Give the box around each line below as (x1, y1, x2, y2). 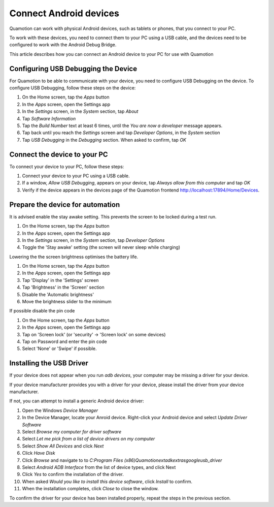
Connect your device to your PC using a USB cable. (22, 173, 130, 179)
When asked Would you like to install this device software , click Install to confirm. (22, 478, 193, 485)
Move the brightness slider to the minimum (22, 299, 112, 305)
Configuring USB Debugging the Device (9, 64, 137, 73)
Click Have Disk (22, 450, 55, 456)
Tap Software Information (22, 115, 76, 121)
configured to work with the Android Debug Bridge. (9, 42, 117, 48)
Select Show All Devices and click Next (22, 442, 104, 449)
